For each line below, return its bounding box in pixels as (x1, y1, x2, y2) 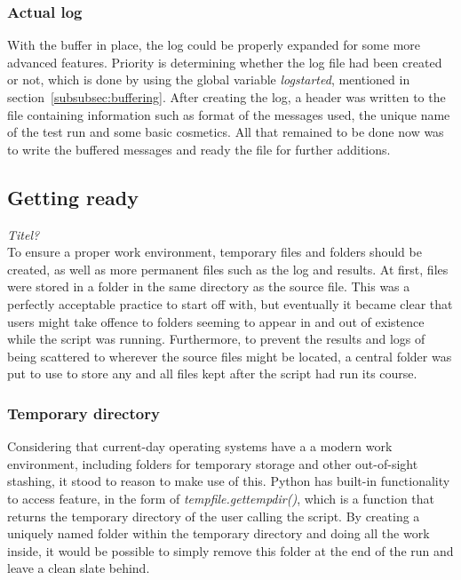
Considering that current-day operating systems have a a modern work (7, 437, 393, 456)
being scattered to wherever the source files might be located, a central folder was (7, 346, 452, 365)
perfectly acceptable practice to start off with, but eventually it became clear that (7, 294, 453, 313)
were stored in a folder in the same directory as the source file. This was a (7, 277, 410, 296)
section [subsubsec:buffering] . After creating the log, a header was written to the (7, 88, 446, 106)
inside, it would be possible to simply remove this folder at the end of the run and (7, 541, 454, 560)
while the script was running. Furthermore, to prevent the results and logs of (7, 330, 425, 348)
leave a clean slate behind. (7, 559, 150, 577)
